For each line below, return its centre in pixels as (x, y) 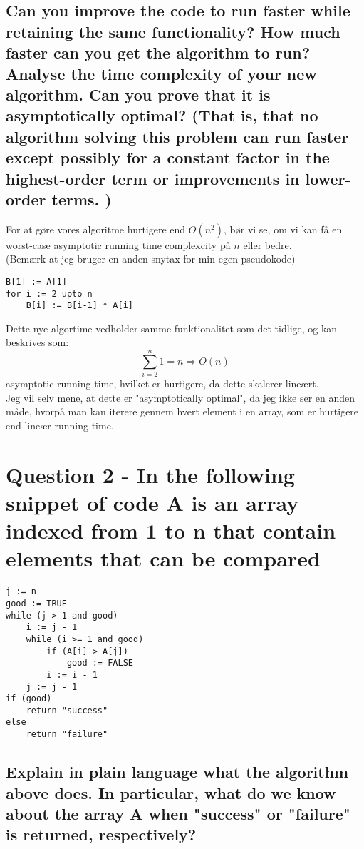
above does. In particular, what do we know (171, 792)
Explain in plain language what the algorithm (177, 772)
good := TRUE (36, 603)
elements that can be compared (163, 558)
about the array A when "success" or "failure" (178, 813)
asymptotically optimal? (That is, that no (162, 115)
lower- (328, 178)
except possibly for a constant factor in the (168, 157)
